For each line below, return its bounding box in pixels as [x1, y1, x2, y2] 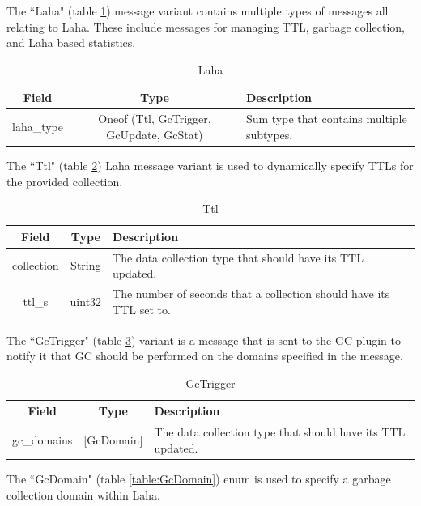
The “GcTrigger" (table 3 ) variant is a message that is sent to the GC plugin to [6, 331, 401, 348]
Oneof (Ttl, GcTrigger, [98, 110, 211, 127]
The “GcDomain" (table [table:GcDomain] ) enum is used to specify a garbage [6, 470, 391, 487]
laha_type [12, 118, 64, 135]
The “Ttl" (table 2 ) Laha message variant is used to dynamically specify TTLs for [6, 156, 414, 173]
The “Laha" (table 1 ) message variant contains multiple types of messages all [6, 2, 389, 19]
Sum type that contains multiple [245, 110, 407, 127]
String [70, 257, 101, 274]
